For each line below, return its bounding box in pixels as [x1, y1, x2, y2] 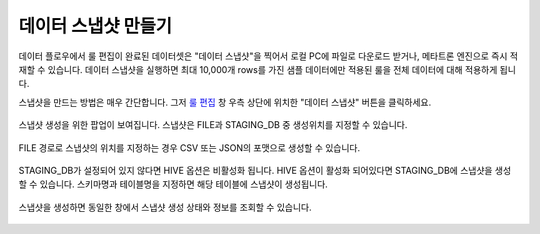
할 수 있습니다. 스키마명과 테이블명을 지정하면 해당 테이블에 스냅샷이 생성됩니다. [18, 178, 329, 190]
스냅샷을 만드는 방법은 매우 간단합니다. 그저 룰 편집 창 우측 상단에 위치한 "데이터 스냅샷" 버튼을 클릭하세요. [18, 96, 432, 108]
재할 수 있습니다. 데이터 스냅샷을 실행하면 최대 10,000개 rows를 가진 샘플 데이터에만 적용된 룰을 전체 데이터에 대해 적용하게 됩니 [18, 63, 517, 75]
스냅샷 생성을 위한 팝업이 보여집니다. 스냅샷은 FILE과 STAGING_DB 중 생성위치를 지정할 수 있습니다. [18, 119, 408, 131]
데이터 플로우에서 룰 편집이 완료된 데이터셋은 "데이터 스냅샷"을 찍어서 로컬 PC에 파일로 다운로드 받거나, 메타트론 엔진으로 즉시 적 [18, 50, 519, 62]
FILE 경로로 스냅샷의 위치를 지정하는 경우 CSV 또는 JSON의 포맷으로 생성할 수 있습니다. [18, 141, 361, 154]
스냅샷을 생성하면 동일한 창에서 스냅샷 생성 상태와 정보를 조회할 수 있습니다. [18, 201, 312, 213]
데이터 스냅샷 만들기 [18, 15, 173, 37]
